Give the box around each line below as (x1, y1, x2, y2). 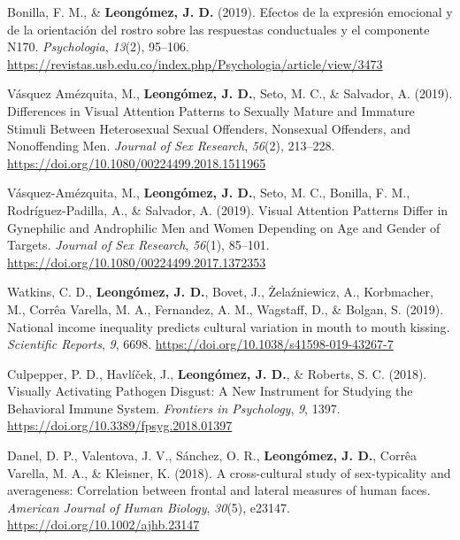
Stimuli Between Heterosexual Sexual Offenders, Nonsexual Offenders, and (7, 119, 410, 137)
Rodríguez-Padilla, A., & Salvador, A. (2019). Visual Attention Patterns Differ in (7, 200, 448, 219)
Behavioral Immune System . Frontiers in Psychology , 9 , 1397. (7, 398, 341, 417)
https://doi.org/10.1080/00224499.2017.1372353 (7, 252, 266, 271)
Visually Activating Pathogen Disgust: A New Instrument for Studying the (7, 382, 413, 400)
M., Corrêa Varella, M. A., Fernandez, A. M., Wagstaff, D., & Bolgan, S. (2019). (7, 299, 444, 318)
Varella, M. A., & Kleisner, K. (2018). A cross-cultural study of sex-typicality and (7, 463, 451, 482)
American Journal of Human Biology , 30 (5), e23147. (7, 498, 290, 516)
